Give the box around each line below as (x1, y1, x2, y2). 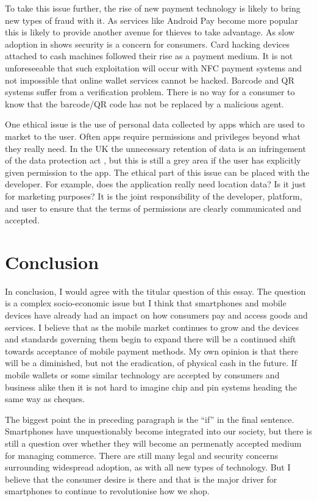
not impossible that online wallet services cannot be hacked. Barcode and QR (5, 73, 294, 86)
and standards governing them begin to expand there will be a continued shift (5, 333, 296, 345)
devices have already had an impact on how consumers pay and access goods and (5, 309, 308, 321)
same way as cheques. (5, 392, 85, 405)
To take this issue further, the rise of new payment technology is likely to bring (5, 2, 301, 14)
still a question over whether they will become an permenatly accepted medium (5, 436, 302, 449)
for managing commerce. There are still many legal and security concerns (5, 449, 279, 461)
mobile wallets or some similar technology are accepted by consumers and (5, 368, 280, 381)
